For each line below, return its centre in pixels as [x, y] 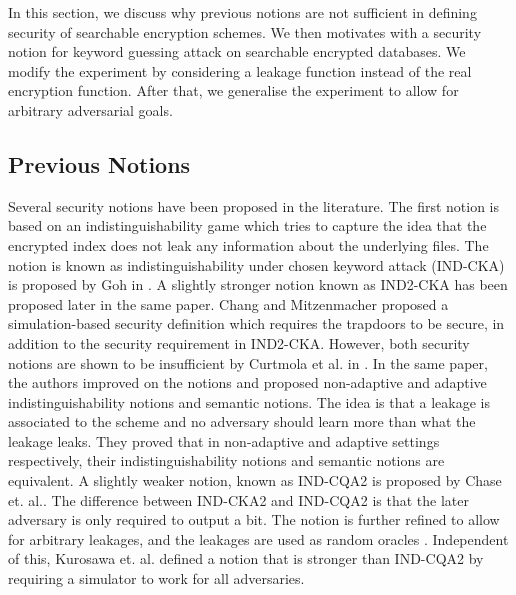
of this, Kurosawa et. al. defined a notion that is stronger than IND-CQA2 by [246, 558]
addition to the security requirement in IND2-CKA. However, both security [239, 342]
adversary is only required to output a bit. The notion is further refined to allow [254, 519]
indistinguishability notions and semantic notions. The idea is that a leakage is [249, 401]
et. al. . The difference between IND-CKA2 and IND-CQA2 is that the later [238, 499]
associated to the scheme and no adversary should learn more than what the [242, 421]
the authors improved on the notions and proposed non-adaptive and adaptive [247, 382]
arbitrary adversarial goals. [90, 109]
